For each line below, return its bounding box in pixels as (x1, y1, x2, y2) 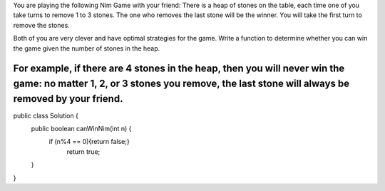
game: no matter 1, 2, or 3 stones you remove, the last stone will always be (13, 77, 350, 89)
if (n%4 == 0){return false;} (48, 138, 130, 146)
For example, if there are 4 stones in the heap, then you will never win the (13, 63, 345, 75)
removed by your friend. (13, 93, 123, 105)
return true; (66, 147, 101, 156)
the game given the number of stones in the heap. (13, 43, 160, 53)
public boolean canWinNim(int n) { (31, 125, 132, 133)
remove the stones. (13, 21, 71, 29)
